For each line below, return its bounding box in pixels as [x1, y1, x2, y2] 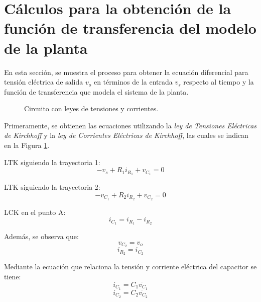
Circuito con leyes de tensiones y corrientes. [24, 103, 159, 114]
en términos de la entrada [93, 77, 173, 87]
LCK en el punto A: [4, 206, 66, 217]
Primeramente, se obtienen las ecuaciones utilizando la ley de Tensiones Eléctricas [4, 120, 257, 130]
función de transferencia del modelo [4, 18, 256, 38]
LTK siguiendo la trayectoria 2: [4, 182, 100, 192]
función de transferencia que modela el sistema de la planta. [4, 86, 189, 97]
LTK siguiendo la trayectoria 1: [4, 157, 100, 167]
